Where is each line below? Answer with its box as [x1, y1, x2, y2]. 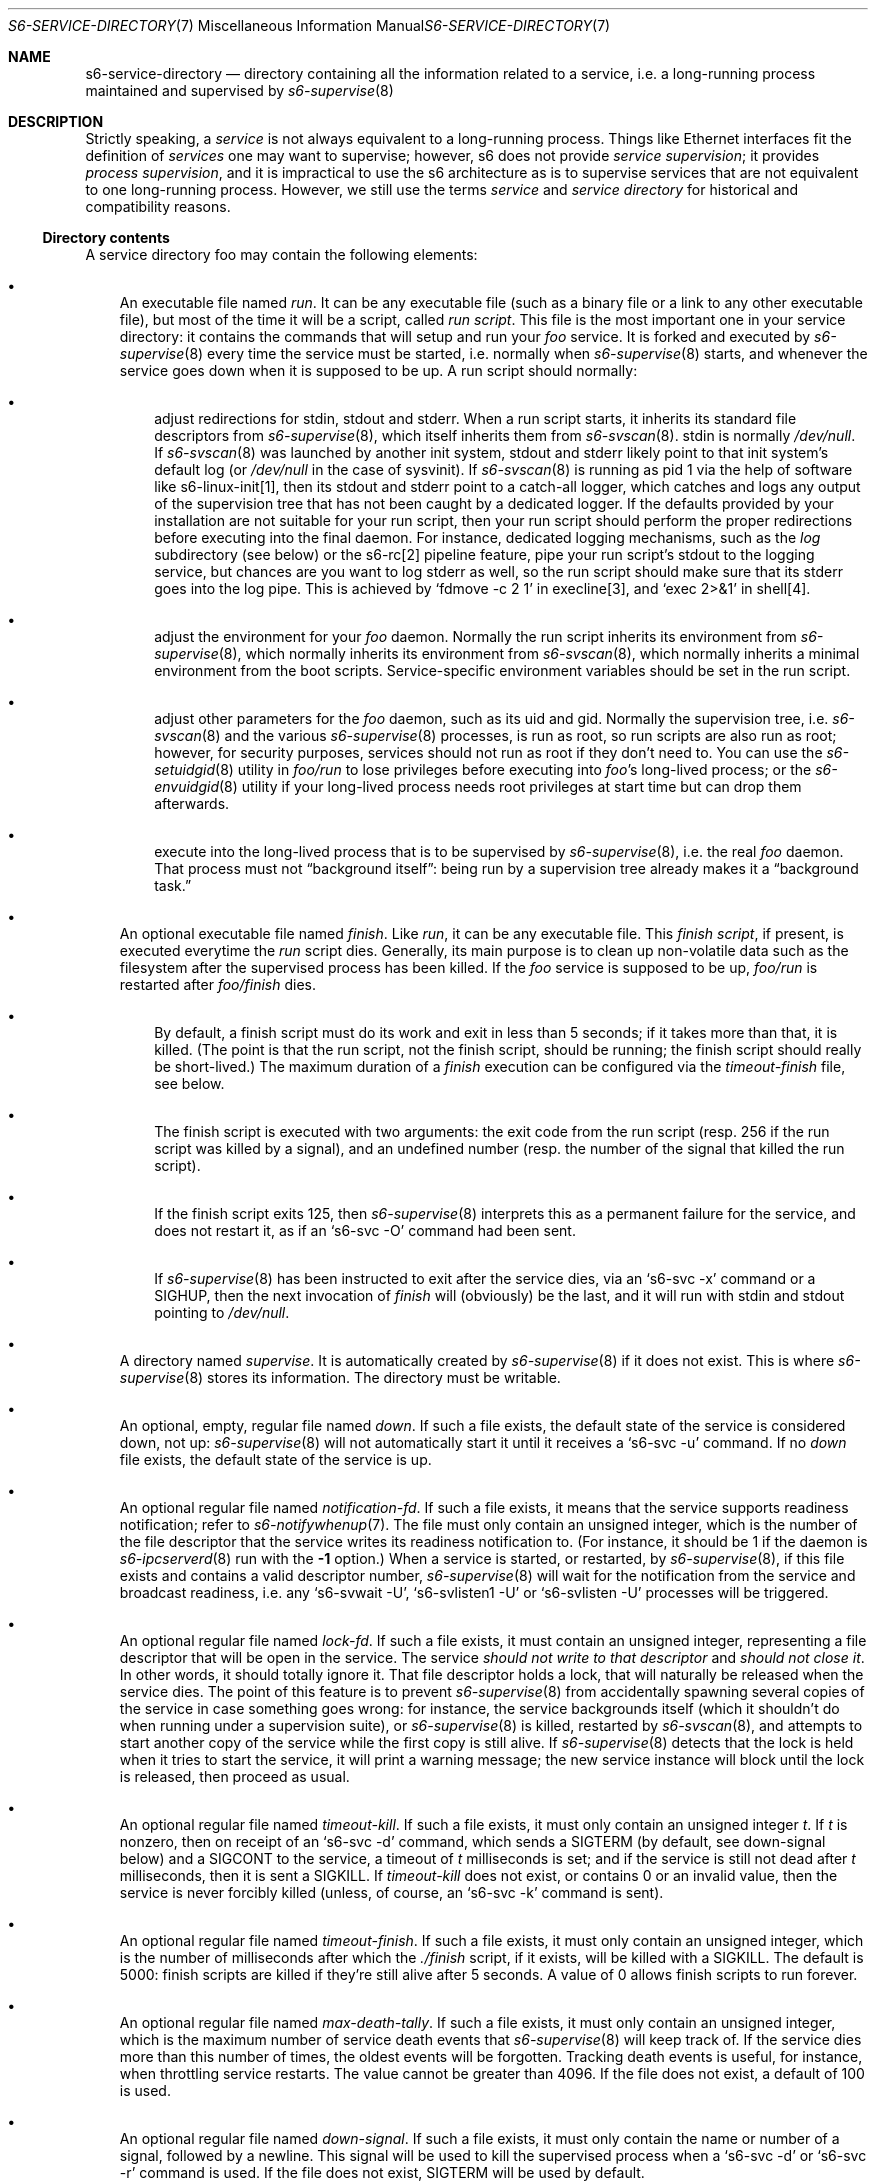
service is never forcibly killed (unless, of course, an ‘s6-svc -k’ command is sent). [119, 1884, 664, 1901]
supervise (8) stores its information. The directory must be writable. [119, 1369, 561, 1386]
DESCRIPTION [8, 113, 104, 130]
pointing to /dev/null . [154, 1304, 290, 1321]
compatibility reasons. [85, 198, 231, 215]
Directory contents [42, 229, 170, 246]
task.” [154, 877, 192, 894]
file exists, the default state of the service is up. [119, 1451, 432, 1468]
